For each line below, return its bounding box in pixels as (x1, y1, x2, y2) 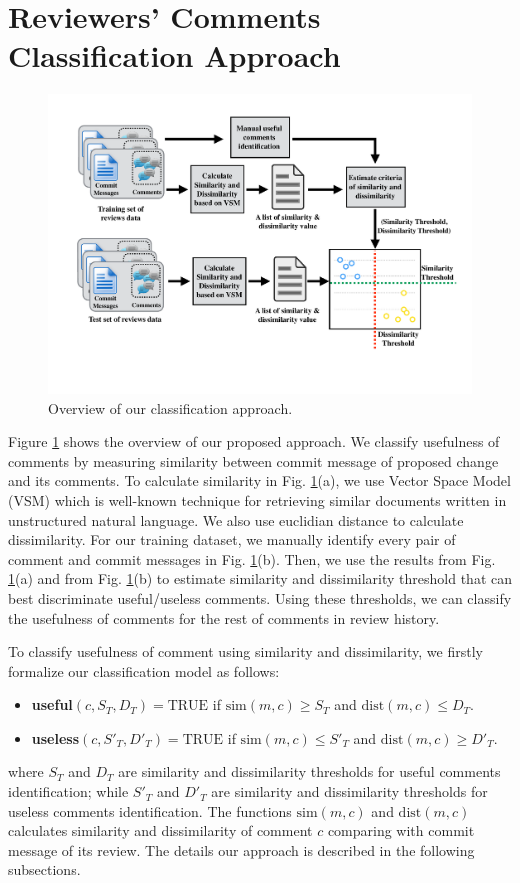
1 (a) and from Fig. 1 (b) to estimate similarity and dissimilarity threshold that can (8, 568, 512, 589)
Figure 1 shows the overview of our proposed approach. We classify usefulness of (8, 431, 500, 452)
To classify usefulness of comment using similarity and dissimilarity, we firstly (8, 641, 483, 662)
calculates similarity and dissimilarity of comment (8, 820, 313, 841)
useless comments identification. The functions (8, 800, 292, 821)
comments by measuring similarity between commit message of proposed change (8, 450, 499, 471)
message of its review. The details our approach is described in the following (8, 839, 475, 860)
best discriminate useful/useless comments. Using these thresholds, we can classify (8, 587, 512, 608)
